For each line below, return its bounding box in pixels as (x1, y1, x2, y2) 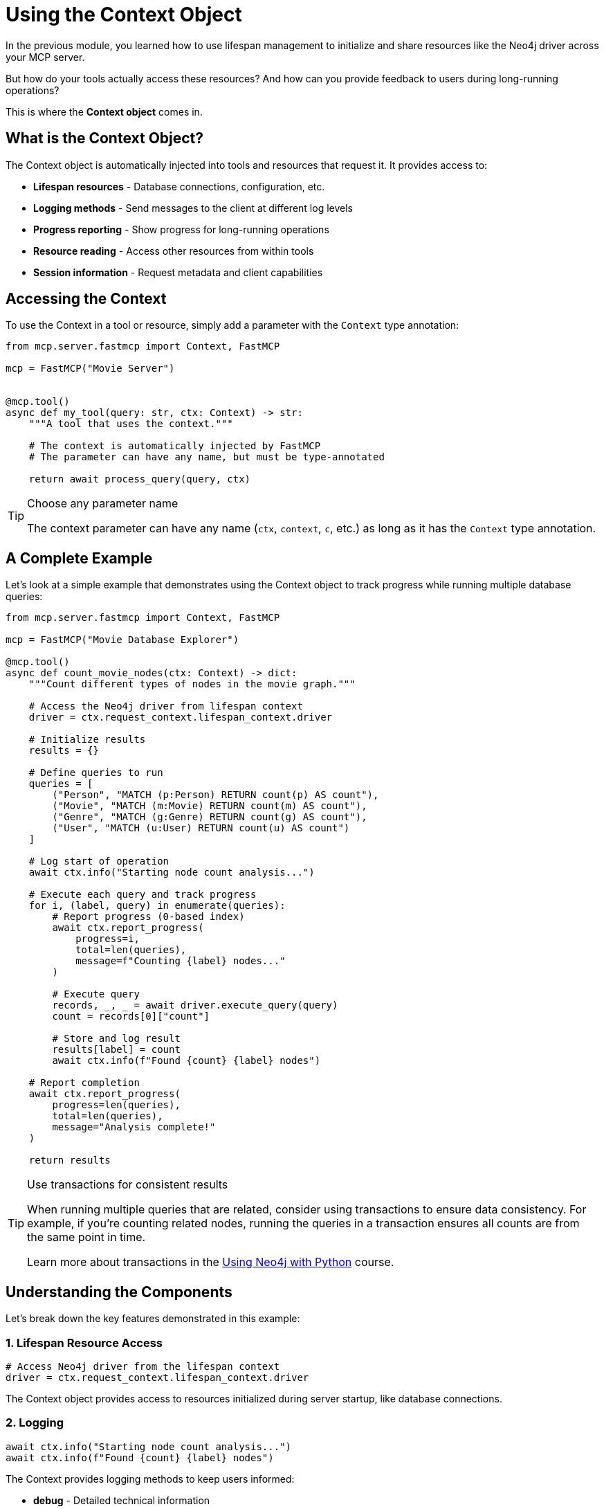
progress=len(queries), (52, 1099, 181, 1111)
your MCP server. (6, 51, 85, 63)
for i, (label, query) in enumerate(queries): (28, 900, 286, 912)
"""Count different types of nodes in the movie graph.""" (28, 678, 356, 690)
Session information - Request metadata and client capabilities (33, 266, 323, 278)
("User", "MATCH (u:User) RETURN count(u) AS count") (52, 822, 350, 834)
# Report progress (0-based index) (52, 911, 245, 923)
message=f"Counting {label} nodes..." (75, 955, 286, 967)
